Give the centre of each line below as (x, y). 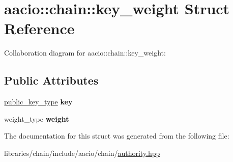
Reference (39, 28)
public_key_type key (38, 102)
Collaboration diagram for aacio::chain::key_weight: (85, 53)
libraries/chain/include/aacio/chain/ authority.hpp (82, 153)
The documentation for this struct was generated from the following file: (117, 136)
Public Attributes (51, 80)
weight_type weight (37, 118)
